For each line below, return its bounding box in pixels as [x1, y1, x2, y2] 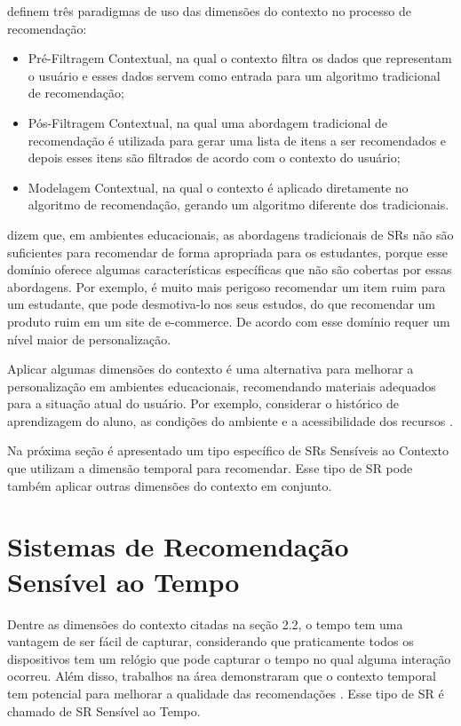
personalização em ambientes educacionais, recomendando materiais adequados [7, 376, 436, 395]
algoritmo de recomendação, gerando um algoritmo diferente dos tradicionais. [28, 195, 449, 214]
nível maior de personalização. [7, 329, 171, 348]
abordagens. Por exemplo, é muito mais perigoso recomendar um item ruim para [7, 277, 446, 296]
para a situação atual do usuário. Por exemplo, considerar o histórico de [7, 394, 399, 413]
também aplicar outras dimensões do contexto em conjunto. [7, 476, 332, 494]
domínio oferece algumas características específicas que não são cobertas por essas [7, 260, 452, 279]
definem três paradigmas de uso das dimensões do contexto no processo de [7, 2, 411, 20]
